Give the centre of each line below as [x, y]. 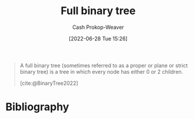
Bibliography [37, 107]
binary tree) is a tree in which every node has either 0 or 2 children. [101, 71]
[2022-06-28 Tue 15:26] [98, 38]
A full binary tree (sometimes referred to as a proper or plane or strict [104, 65]
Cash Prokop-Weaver [98, 27]
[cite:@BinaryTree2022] [49, 83]
